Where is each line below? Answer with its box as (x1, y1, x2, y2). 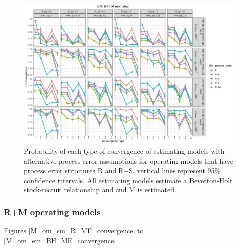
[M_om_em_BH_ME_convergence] (4, 235, 116, 245)
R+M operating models (4, 205, 101, 218)
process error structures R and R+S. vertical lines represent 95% (24, 165, 221, 176)
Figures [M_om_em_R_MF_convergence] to (4, 225, 144, 236)
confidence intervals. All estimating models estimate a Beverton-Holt (24, 175, 233, 185)
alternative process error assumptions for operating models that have (24, 155, 233, 166)
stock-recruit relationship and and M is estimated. (24, 185, 176, 195)
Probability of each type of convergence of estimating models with (24, 145, 225, 156)
